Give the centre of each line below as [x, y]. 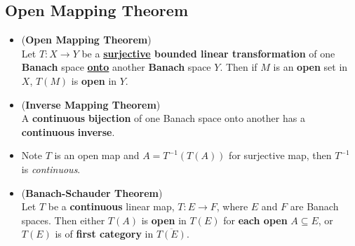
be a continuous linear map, [111, 206]
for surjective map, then [280, 155]
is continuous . [51, 169]
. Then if [239, 67]
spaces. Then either [63, 220]
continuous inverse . [68, 131]
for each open [255, 220]
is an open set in [310, 67]
